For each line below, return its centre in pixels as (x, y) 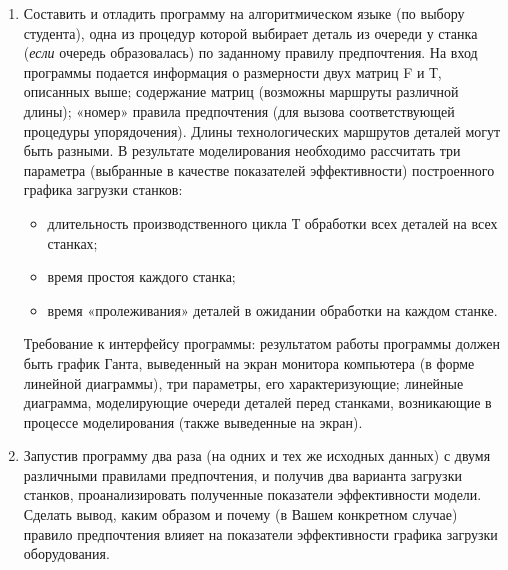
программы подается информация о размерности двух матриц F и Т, (232, 71)
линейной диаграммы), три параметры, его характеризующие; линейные (243, 382)
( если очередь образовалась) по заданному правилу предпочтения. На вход (250, 52)
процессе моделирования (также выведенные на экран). (193, 421)
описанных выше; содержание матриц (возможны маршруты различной (241, 91)
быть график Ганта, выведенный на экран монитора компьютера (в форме (249, 362)
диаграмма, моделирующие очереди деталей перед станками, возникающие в (257, 402)
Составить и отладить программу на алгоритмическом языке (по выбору (244, 13)
